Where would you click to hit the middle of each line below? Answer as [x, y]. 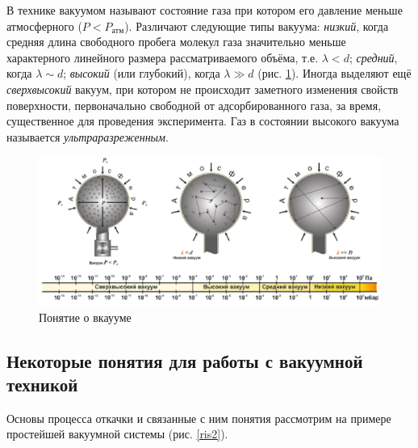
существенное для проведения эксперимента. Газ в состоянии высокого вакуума [203, 121]
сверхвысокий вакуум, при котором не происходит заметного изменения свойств [203, 89]
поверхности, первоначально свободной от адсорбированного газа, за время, [194, 105]
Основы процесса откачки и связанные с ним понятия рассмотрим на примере [199, 418]
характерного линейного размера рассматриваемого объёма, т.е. [163, 57]
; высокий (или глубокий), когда [142, 73]
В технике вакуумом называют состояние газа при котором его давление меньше [205, 10]
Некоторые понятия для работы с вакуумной [185, 360]
